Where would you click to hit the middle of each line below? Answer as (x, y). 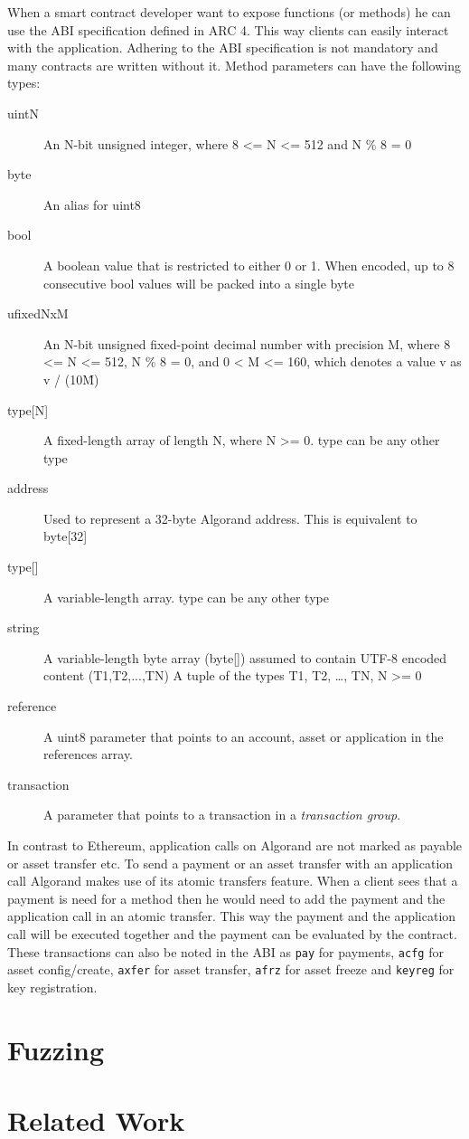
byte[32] (66, 536)
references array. (89, 754)
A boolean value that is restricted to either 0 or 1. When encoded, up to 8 (249, 265)
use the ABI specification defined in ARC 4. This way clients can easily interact (228, 29)
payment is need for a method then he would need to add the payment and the (226, 898)
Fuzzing (56, 1049)
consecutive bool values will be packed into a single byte (199, 283)
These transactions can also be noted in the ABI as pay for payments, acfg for (225, 951)
